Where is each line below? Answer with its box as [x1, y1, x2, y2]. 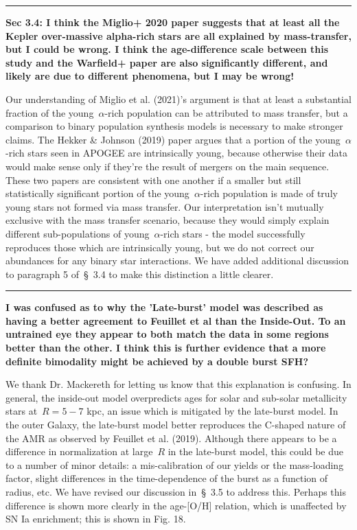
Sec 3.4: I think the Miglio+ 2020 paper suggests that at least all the [5, 15, 340, 29]
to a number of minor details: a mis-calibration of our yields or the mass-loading [5, 457, 344, 472]
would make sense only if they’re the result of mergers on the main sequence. [5, 159, 330, 173]
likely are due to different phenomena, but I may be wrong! [5, 69, 295, 83]
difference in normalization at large [5, 444, 153, 459]
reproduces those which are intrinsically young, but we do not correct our [5, 240, 314, 254]
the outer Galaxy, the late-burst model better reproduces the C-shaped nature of [5, 417, 346, 432]
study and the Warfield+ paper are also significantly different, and [5, 55, 328, 69]
